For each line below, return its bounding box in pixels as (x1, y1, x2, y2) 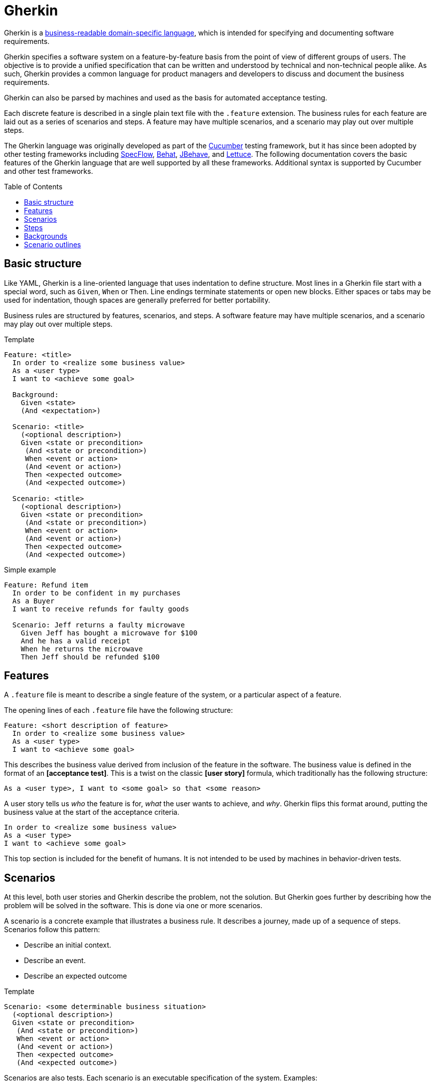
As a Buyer (12, 596, 55, 605)
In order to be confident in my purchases (12, 588, 181, 597)
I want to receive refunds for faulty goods (12, 604, 189, 613)
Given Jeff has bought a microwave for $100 (20, 628, 198, 637)
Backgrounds (24, 231, 67, 240)
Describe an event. (24, 956, 86, 965)
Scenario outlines (24, 240, 81, 249)
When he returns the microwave (20, 644, 143, 653)
